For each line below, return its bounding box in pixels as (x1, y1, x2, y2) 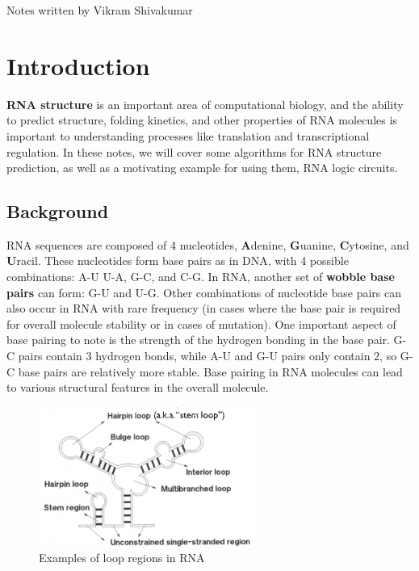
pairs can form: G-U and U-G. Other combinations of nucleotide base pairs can (6, 283, 401, 300)
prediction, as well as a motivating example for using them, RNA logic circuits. (6, 159, 398, 176)
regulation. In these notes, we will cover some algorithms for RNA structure (6, 143, 382, 160)
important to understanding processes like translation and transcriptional (6, 127, 370, 144)
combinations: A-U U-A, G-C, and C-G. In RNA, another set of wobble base (6, 268, 395, 285)
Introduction (6, 48, 150, 82)
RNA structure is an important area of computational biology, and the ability (6, 95, 404, 112)
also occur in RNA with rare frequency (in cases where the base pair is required (6, 300, 401, 317)
